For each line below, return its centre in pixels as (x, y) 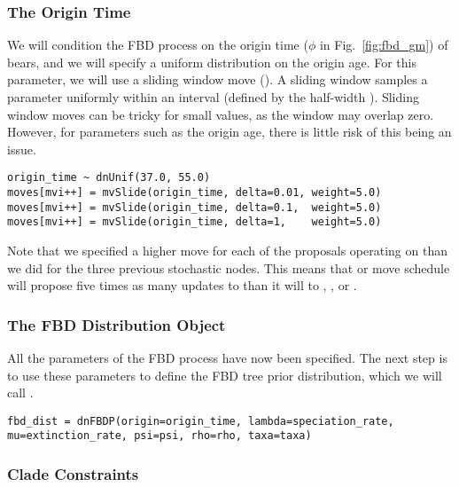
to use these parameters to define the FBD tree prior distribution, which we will (225, 375)
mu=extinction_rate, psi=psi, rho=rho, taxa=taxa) (159, 436)
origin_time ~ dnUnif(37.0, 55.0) (109, 178)
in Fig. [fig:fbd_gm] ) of (384, 45)
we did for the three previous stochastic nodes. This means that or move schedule (229, 267)
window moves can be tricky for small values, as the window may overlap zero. (221, 114)
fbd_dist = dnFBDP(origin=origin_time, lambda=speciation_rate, (201, 421)
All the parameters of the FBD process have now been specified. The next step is (227, 357)
